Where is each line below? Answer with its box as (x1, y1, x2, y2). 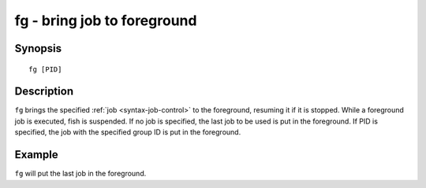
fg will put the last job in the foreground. (14, 169, 147, 179)
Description (14, 85, 74, 98)
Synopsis (14, 42, 62, 55)
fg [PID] (28, 65, 62, 74)
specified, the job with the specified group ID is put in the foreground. (14, 127, 241, 137)
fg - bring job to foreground (14, 12, 197, 29)
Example (14, 148, 58, 161)
